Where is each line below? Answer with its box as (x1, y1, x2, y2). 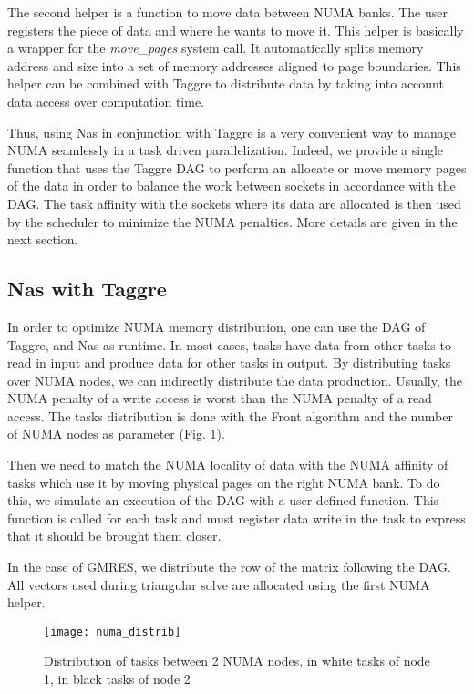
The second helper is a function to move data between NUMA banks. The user (7, 3, 448, 21)
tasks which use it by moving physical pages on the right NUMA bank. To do (7, 472, 440, 492)
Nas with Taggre (7, 274, 167, 303)
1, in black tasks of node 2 (44, 669, 191, 689)
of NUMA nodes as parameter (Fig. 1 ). (7, 424, 225, 443)
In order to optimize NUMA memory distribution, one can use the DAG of (7, 316, 426, 336)
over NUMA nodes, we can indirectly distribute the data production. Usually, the (7, 370, 462, 389)
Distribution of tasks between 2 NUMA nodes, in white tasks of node (44, 651, 430, 670)
